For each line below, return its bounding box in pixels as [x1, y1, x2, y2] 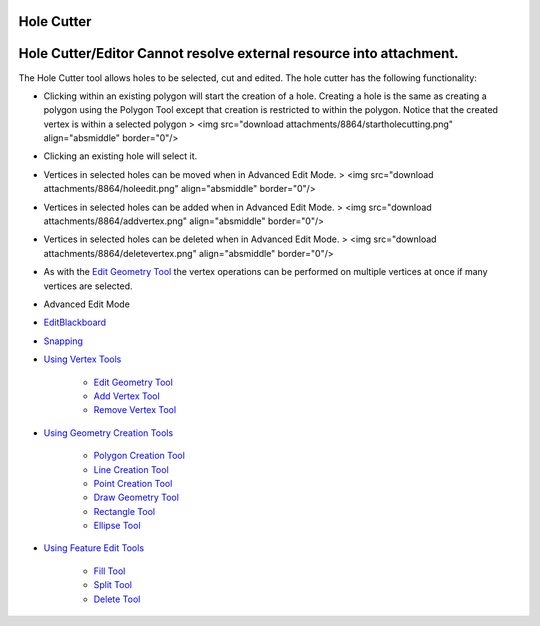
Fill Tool [93, 565, 126, 577]
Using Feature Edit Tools [43, 542, 145, 554]
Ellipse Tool [93, 520, 141, 532]
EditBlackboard [43, 316, 107, 329]
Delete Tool [93, 593, 141, 605]
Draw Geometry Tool [93, 491, 180, 504]
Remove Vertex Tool [93, 404, 177, 416]
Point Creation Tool [93, 477, 173, 489]
